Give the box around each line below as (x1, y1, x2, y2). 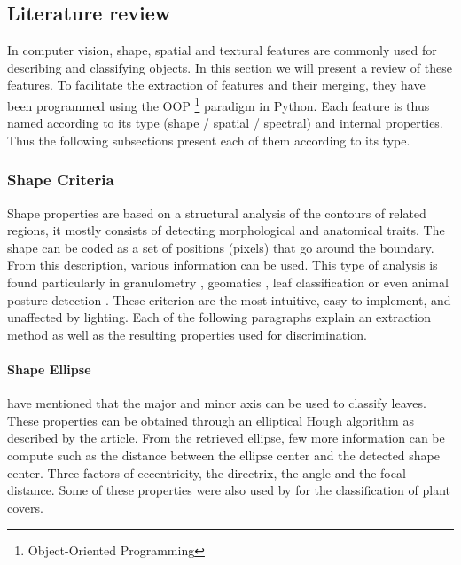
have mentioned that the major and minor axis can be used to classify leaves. (7, 394, 426, 412)
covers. (7, 498, 43, 516)
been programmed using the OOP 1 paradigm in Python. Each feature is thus (7, 93, 430, 114)
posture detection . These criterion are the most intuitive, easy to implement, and (7, 290, 451, 309)
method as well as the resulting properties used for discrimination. (7, 325, 367, 343)
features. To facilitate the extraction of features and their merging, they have (7, 75, 426, 94)
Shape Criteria (7, 169, 114, 191)
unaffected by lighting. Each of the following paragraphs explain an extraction (7, 308, 432, 326)
